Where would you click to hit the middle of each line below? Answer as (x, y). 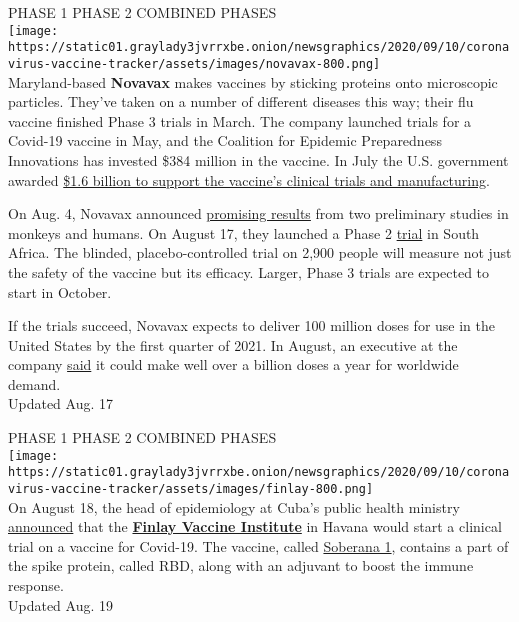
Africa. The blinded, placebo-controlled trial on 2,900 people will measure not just (260, 252)
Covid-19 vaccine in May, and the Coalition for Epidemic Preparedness (225, 140)
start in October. (60, 291)
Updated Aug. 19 (61, 604)
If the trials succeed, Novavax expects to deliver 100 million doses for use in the (252, 325)
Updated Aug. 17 (61, 403)
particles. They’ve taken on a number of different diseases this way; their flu (241, 101)
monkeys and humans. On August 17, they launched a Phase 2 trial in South (244, 232)
